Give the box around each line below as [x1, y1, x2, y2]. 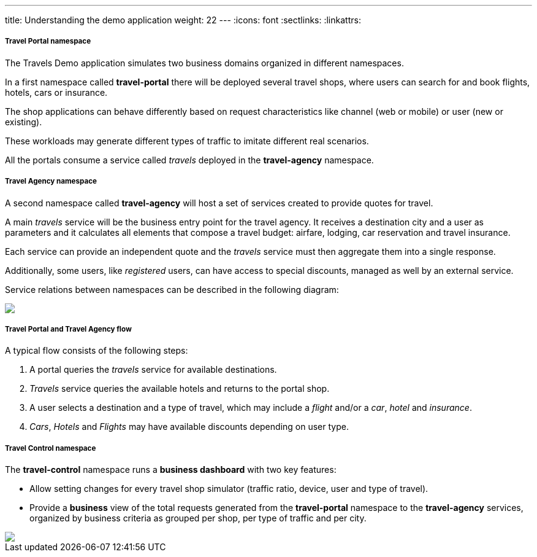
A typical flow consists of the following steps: [5, 345, 188, 356]
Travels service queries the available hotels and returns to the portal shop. [29, 383, 330, 394]
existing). [5, 116, 42, 127]
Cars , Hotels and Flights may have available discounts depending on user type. [29, 421, 349, 432]
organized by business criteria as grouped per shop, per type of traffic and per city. [29, 513, 367, 524]
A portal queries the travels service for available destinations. [29, 364, 277, 375]
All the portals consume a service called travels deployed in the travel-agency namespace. [5, 154, 374, 165]
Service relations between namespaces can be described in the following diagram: [5, 284, 339, 295]
